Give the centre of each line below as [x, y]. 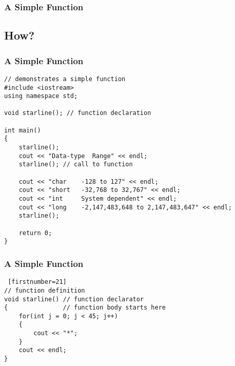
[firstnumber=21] [37, 282]
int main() [23, 130]
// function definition [45, 290]
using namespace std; [41, 96]
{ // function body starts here [85, 308]
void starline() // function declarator [74, 299]
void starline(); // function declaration [78, 113]
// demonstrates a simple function [65, 79]
